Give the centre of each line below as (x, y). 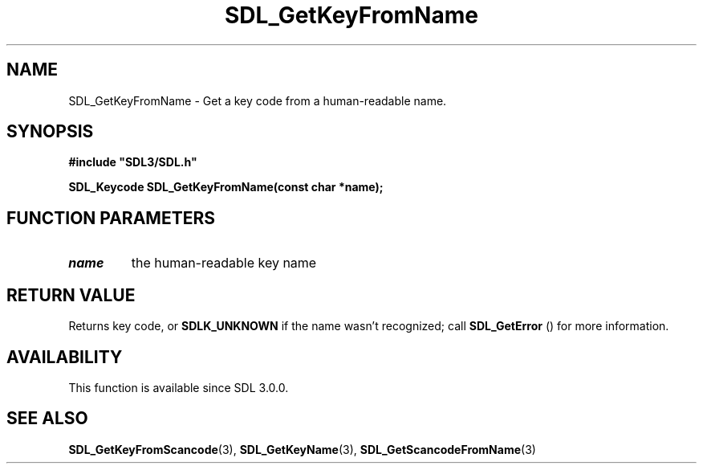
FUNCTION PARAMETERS (111, 218)
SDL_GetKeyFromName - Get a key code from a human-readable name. (258, 100)
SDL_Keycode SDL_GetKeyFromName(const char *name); (226, 187)
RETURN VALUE (71, 295)
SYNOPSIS (50, 132)
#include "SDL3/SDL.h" (133, 162)
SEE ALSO (47, 419)
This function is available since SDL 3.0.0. (179, 387)
